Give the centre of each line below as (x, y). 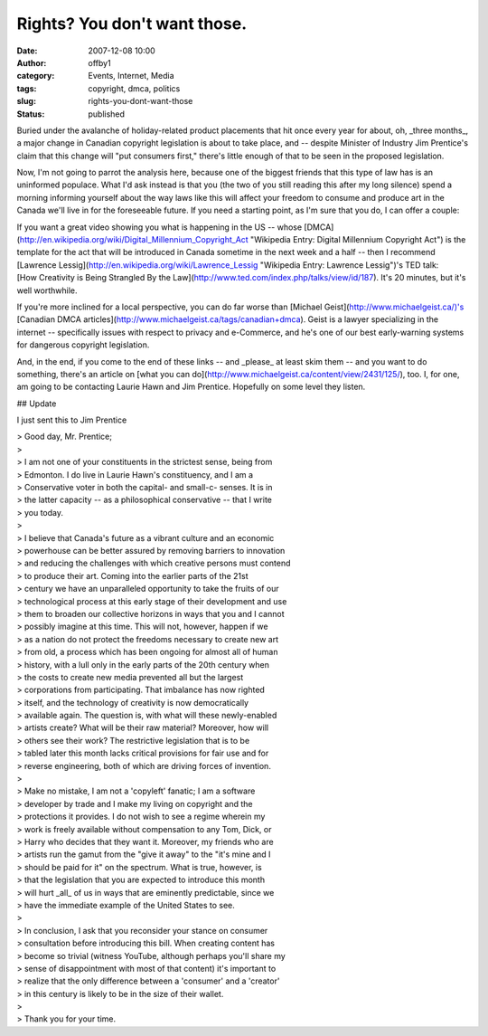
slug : (26, 101)
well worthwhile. (47, 290)
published (107, 114)
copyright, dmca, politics (134, 88)
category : (36, 76)
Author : (32, 62)
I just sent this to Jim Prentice (72, 420)
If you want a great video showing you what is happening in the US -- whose (160, 227)
